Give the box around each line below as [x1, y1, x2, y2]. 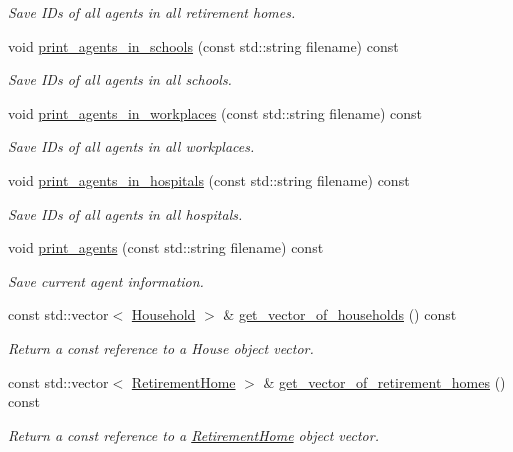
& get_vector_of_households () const [223, 304, 457, 325]
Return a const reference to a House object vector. [8, 337, 314, 358]
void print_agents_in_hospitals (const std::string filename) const [8, 169, 410, 190]
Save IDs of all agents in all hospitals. [8, 203, 243, 224]
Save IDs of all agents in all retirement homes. [8, 2, 296, 22]
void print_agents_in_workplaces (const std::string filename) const [8, 102, 422, 123]
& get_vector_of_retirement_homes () [263, 371, 506, 392]
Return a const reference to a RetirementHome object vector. [8, 424, 379, 445]
